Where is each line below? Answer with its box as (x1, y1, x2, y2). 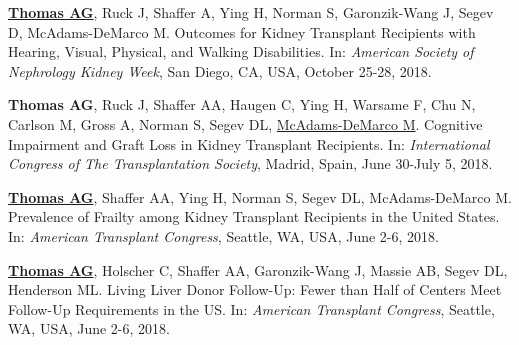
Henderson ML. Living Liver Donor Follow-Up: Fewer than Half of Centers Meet (8, 279, 502, 300)
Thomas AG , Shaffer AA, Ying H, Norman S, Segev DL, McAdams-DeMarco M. (8, 186, 512, 207)
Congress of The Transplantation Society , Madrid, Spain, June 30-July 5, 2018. (8, 153, 493, 174)
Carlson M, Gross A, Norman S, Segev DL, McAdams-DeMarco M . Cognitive (8, 113, 483, 134)
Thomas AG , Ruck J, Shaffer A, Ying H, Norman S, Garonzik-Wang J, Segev (8, 2, 494, 22)
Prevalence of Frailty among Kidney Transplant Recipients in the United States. (8, 206, 500, 227)
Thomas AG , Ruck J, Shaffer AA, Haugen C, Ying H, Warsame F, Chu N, (8, 94, 476, 115)
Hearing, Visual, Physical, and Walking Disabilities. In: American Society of (8, 41, 474, 62)
